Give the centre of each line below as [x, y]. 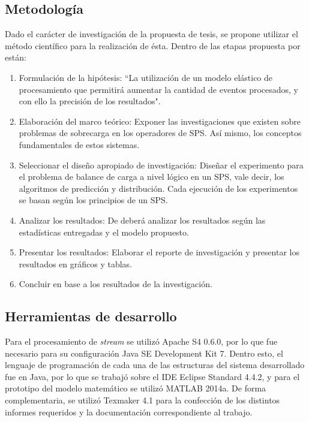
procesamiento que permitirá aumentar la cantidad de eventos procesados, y [159, 89]
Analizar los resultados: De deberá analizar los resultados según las [142, 220]
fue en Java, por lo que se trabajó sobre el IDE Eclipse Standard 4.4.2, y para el [152, 376]
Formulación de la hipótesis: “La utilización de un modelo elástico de [146, 77]
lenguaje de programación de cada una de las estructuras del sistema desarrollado [155, 365]
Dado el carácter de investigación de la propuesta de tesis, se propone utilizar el [151, 34]
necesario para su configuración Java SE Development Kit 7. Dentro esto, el [144, 353]
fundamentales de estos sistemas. [79, 144]
